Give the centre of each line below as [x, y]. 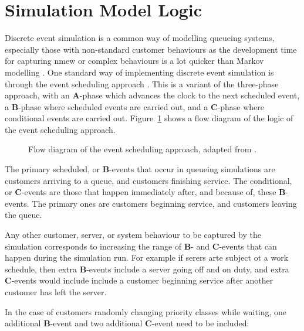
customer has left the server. [56, 292]
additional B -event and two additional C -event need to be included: [127, 323]
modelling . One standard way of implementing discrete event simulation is [139, 72]
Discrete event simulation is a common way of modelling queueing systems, [140, 38]
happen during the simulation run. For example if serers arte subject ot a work [147, 257]
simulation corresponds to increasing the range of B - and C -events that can [141, 246]
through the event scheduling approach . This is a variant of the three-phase [142, 83]
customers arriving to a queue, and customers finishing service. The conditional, [148, 180]
